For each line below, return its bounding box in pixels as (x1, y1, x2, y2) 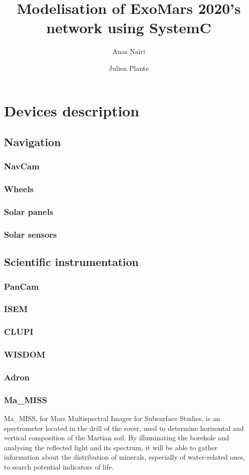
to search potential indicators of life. (4, 462, 114, 472)
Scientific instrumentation (4, 254, 139, 269)
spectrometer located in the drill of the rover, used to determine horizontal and (4, 422, 244, 433)
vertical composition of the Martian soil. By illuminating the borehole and (4, 432, 229, 443)
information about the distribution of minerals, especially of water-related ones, (4, 452, 246, 462)
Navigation (4, 134, 61, 150)
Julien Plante (108, 62, 149, 73)
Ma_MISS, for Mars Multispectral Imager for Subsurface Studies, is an (4, 413, 220, 423)
